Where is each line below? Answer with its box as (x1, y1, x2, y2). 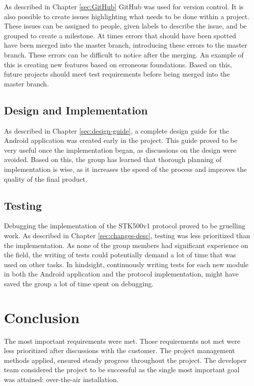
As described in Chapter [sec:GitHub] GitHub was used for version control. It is (4, 1, 244, 11)
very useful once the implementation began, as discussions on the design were (4, 144, 236, 155)
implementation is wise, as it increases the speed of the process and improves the (4, 164, 247, 174)
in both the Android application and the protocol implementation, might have (4, 269, 239, 279)
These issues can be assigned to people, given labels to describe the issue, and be (4, 21, 247, 31)
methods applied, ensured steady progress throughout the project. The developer (4, 355, 247, 365)
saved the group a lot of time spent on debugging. (4, 278, 154, 288)
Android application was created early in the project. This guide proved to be (4, 135, 237, 145)
